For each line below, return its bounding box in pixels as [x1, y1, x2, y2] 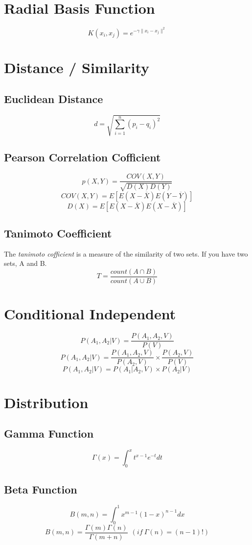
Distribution [4, 392, 89, 412]
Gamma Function [4, 426, 94, 441]
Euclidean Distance [4, 91, 103, 106]
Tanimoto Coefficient [4, 226, 112, 240]
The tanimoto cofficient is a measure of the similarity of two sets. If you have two [4, 248, 248, 259]
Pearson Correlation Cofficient [4, 150, 161, 165]
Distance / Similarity [4, 57, 149, 78]
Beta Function [4, 481, 77, 496]
